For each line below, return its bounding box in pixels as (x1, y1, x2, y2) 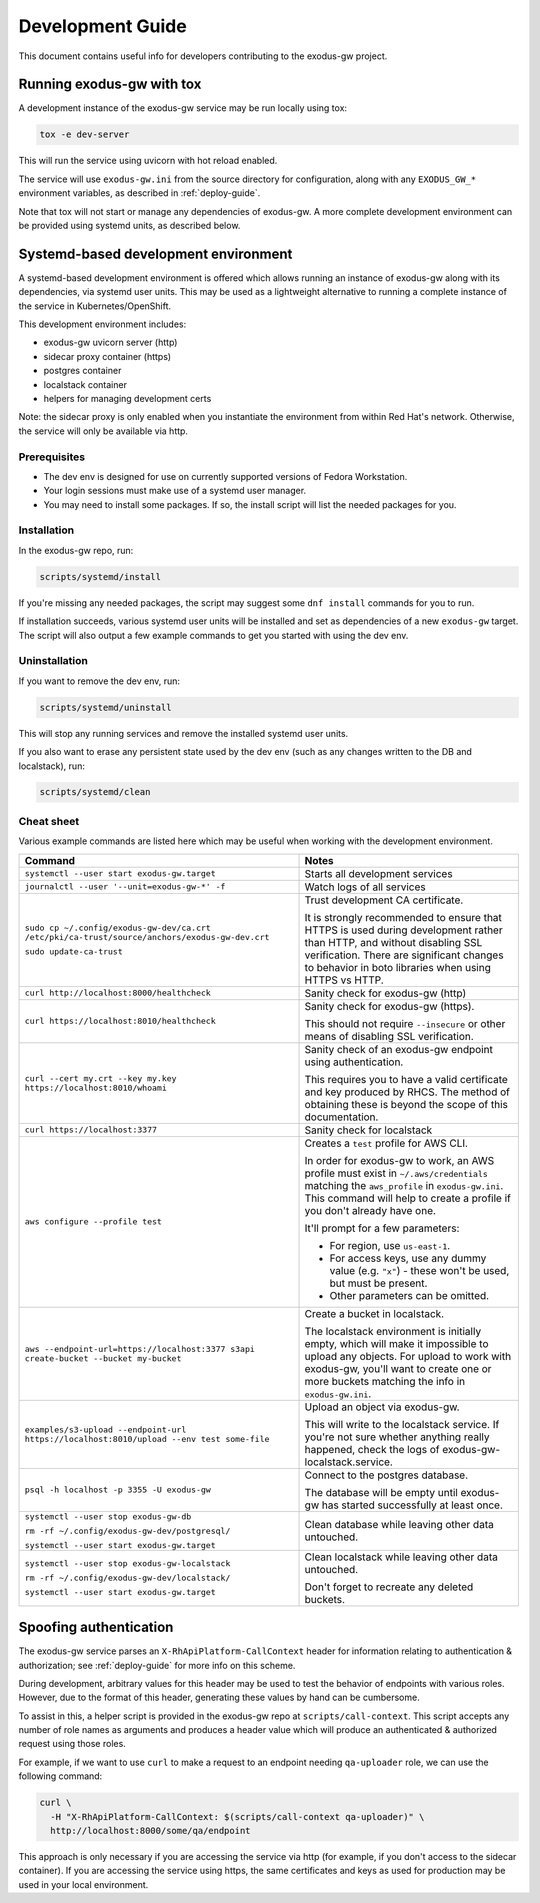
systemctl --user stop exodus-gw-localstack (24, 1558, 231, 1569)
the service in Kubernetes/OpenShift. (18, 300, 172, 312)
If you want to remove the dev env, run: (18, 675, 180, 687)
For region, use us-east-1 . (329, 1238, 451, 1252)
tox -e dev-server (39, 129, 130, 140)
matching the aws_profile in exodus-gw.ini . (304, 1178, 504, 1192)
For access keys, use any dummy (329, 1251, 487, 1265)
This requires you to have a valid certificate (304, 1072, 509, 1086)
